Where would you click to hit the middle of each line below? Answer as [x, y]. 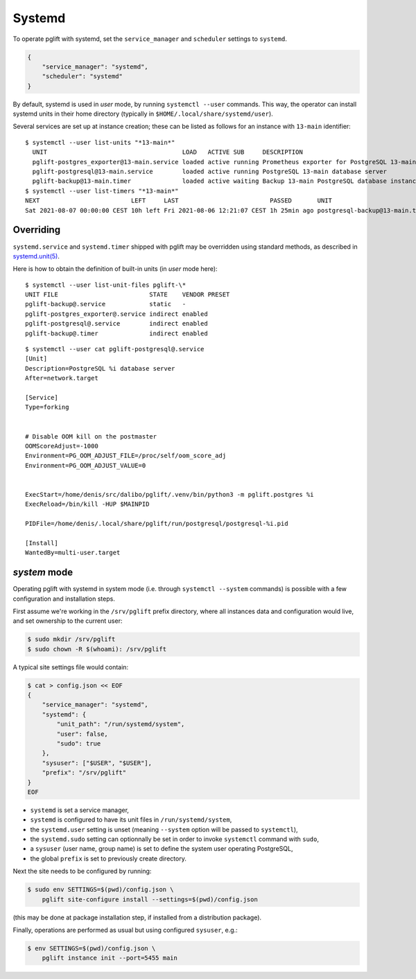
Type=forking [47, 407]
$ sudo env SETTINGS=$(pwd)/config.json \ [101, 890]
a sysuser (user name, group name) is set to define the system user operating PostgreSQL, [162, 849]
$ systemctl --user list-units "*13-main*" [100, 142]
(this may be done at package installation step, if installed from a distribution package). [137, 917]
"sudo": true [79, 743]
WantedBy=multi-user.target [73, 553]
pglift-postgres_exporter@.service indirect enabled [116, 314]
